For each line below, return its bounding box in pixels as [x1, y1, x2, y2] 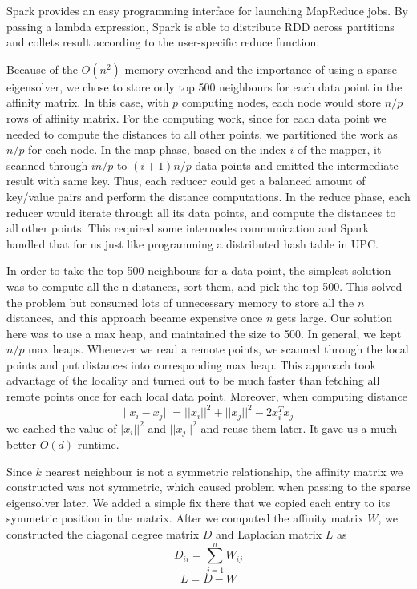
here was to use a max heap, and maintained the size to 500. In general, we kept [6, 325, 402, 341]
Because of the [6, 60, 78, 77]
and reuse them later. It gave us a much [200, 419, 397, 436]
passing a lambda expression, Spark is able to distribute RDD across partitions [6, 18, 395, 34]
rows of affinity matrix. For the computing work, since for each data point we [6, 109, 387, 126]
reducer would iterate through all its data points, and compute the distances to [6, 204, 396, 220]
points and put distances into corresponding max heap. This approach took [6, 356, 376, 373]
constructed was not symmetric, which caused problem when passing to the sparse [6, 478, 411, 495]
